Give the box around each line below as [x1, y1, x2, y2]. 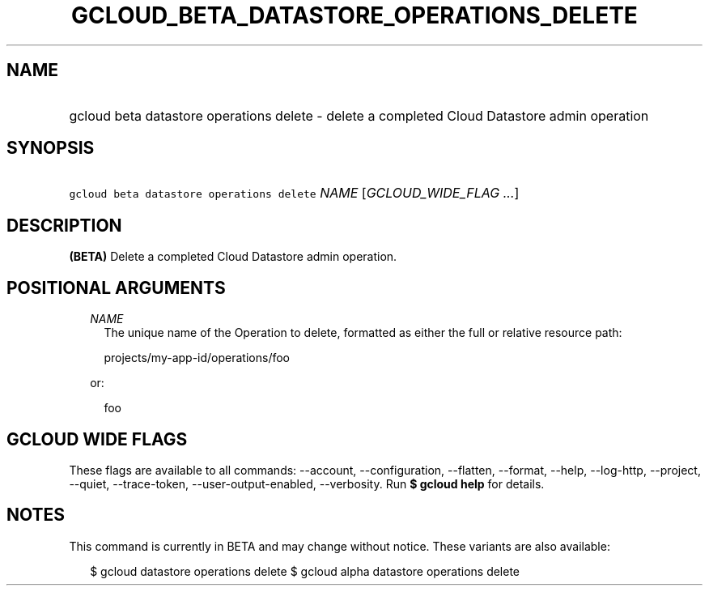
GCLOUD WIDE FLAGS [6, 428, 188, 449]
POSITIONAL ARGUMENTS [6, 277, 226, 298]
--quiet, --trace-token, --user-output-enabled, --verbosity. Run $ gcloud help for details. [69, 476, 545, 491]
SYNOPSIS [6, 138, 95, 159]
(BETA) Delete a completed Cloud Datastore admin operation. [69, 249, 397, 264]
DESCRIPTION [6, 215, 122, 236]
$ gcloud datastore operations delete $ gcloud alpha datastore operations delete [90, 564, 520, 578]
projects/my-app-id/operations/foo [104, 351, 290, 365]
